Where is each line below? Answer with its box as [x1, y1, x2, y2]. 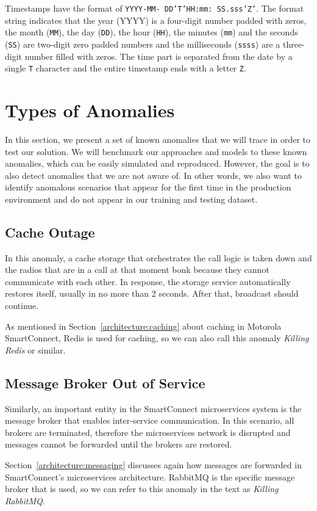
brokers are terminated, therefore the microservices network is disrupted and [5, 426, 291, 438]
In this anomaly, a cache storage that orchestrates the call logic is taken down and [5, 251, 312, 264]
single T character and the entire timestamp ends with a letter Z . [5, 62, 246, 74]
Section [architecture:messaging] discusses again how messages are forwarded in [5, 458, 302, 471]
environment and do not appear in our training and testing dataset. [5, 192, 258, 205]
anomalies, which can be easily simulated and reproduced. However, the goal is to [5, 157, 310, 170]
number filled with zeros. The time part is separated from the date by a [24, 49, 293, 62]
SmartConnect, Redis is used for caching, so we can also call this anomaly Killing [5, 332, 309, 344]
